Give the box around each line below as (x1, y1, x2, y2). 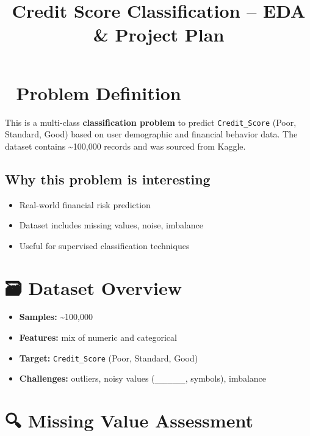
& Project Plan (93, 22, 225, 47)
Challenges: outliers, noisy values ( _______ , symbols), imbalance (19, 372, 267, 385)
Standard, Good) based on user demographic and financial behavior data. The (5, 128, 298, 140)
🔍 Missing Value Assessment (5, 408, 253, 433)
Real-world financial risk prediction (19, 198, 151, 211)
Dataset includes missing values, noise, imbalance (19, 219, 204, 231)
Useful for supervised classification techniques (19, 239, 190, 252)
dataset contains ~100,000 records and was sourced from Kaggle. (5, 139, 246, 152)
